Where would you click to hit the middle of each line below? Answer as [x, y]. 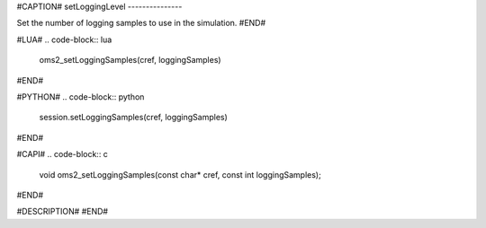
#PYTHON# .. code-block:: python [81, 96]
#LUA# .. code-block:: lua [64, 39]
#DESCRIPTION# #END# [62, 212]
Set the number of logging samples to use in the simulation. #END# [141, 23]
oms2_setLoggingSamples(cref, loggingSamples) [130, 60]
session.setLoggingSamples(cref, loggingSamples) [134, 118]
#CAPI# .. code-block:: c [62, 154]
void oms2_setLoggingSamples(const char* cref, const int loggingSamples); [180, 174]
